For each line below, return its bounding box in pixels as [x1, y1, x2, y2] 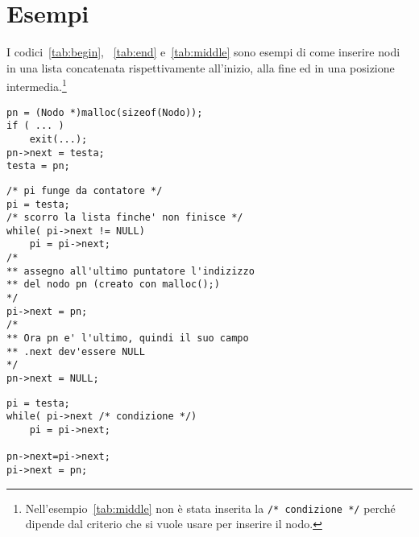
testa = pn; [6, 160, 70, 172]
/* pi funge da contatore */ [6, 184, 163, 196]
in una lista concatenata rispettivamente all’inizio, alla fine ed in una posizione [6, 59, 395, 76]
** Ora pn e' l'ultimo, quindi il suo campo [6, 333, 249, 345]
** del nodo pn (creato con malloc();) [6, 279, 220, 291]
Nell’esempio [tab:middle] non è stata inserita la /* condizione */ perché [25, 499, 396, 516]
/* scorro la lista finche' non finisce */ [6, 212, 243, 224]
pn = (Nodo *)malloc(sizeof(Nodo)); [6, 106, 203, 118]
